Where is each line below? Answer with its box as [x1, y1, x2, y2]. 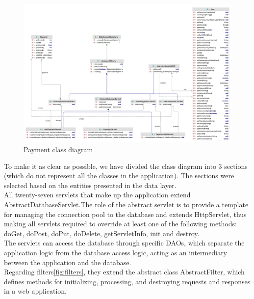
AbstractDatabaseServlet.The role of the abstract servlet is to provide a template [4, 199, 249, 209]
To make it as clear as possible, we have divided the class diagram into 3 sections [4, 161, 248, 171]
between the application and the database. [4, 257, 131, 267]
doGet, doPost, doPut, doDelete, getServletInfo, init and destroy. [4, 228, 200, 238]
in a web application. [4, 286, 67, 296]
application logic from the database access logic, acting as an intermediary [4, 247, 228, 257]
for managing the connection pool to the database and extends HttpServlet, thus [4, 209, 247, 219]
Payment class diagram [24, 144, 93, 154]
